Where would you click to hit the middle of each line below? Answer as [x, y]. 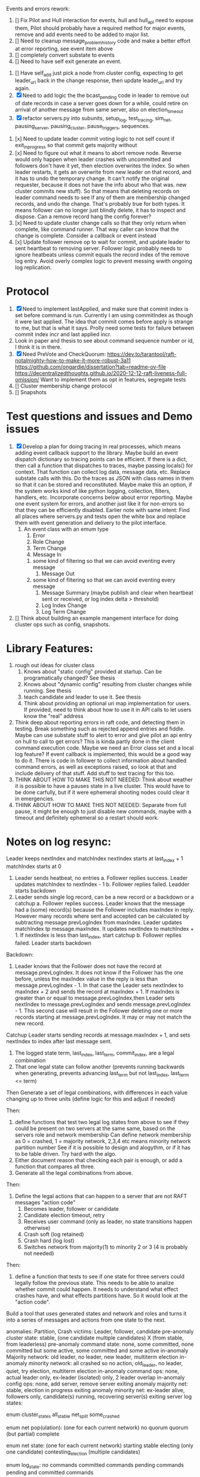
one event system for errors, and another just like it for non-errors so [99, 504]
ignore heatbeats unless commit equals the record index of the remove [102, 255]
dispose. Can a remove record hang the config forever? [83, 217]
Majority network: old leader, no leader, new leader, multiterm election [92, 1357]
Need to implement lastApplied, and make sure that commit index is [106, 309]
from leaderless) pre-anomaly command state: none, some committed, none [100, 1344]
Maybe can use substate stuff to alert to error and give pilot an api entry [103, 735]
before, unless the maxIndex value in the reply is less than [86, 979]
